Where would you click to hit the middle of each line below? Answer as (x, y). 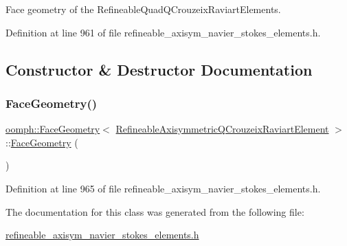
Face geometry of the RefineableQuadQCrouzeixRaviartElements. (143, 9)
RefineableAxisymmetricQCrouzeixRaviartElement (222, 129)
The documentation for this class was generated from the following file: (155, 211)
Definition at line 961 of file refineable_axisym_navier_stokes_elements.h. (163, 32)
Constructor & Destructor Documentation (159, 69)
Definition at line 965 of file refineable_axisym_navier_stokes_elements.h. (163, 188)
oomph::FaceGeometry (53, 129)
